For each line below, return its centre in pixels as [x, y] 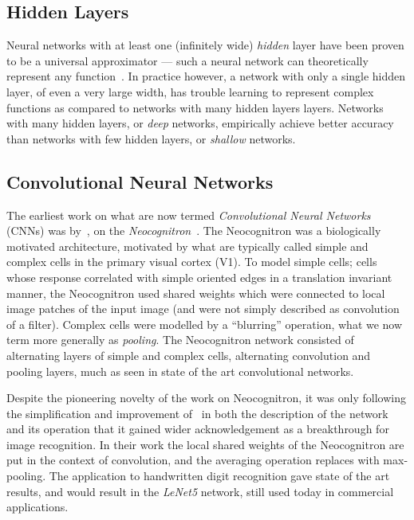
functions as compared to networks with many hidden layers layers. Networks [195, 107]
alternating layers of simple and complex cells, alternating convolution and [189, 355]
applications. [37, 507]
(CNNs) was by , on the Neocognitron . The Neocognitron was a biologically [194, 231]
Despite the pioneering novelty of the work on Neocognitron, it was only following [206, 398]
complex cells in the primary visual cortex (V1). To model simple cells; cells [192, 262]
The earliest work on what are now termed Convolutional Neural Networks [189, 215]
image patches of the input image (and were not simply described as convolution [203, 309]
